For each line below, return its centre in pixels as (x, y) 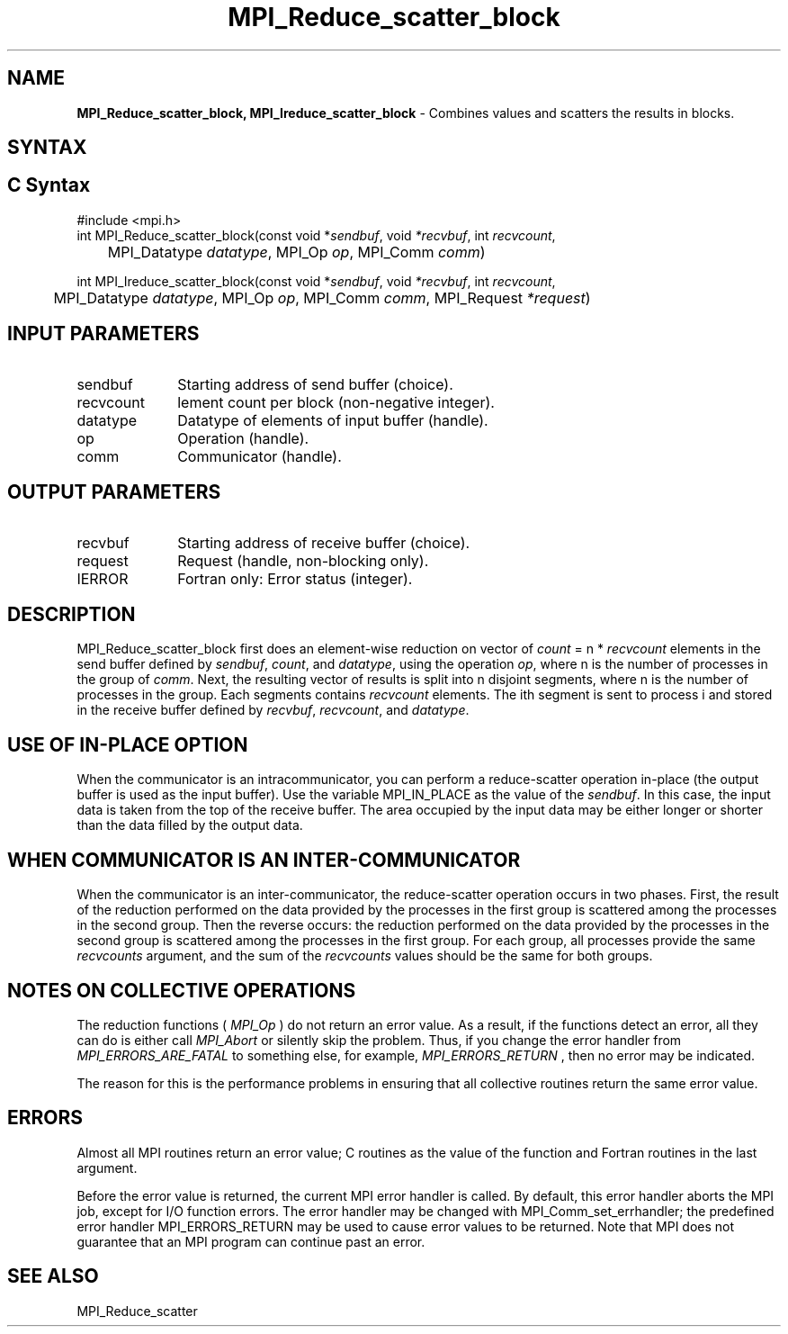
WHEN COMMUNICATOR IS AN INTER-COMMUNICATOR (264, 860)
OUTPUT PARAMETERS (114, 492)
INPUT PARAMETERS (103, 334)
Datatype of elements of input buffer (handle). (333, 420)
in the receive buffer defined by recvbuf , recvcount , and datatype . (273, 710)
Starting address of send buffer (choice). (315, 384)
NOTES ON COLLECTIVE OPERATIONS (182, 990)
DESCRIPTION (72, 614)
